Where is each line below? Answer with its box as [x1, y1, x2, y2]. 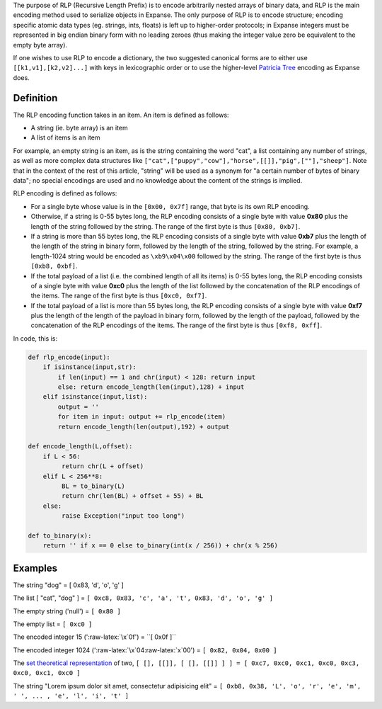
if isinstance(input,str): [42, 363, 137, 371]
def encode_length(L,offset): [28, 443, 133, 450]
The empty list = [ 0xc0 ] [13, 620, 93, 628]
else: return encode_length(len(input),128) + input [57, 383, 245, 391]
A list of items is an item [30, 133, 100, 142]
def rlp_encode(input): [28, 353, 111, 361]
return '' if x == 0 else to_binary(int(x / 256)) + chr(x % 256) [42, 542, 279, 550]
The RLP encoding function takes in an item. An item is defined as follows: [13, 110, 229, 119]
